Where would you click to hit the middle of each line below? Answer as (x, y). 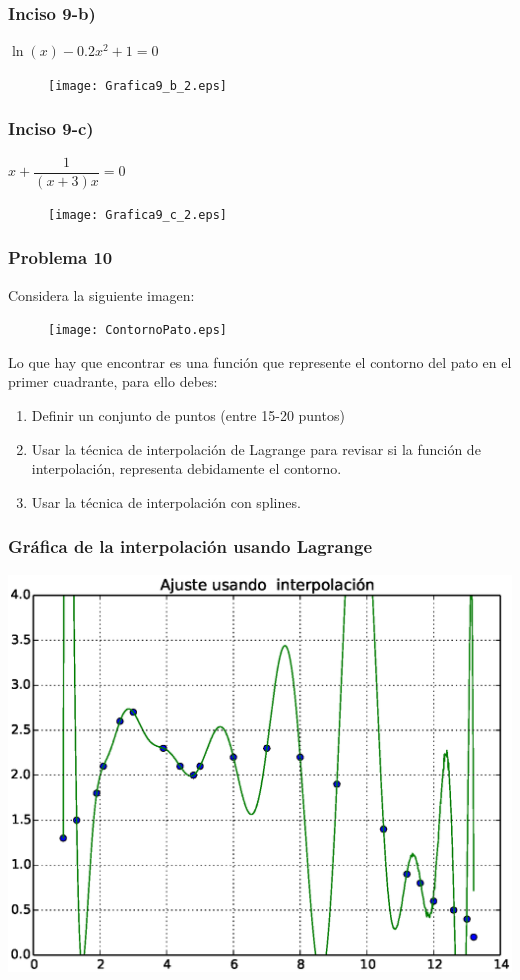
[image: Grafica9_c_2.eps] (137, 214)
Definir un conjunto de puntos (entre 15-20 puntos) (188, 415)
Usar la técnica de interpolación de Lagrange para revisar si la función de (256, 448)
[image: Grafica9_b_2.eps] (137, 85)
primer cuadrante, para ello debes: (113, 381)
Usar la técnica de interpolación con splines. (166, 501)
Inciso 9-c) (51, 128)
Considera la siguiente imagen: (101, 294)
